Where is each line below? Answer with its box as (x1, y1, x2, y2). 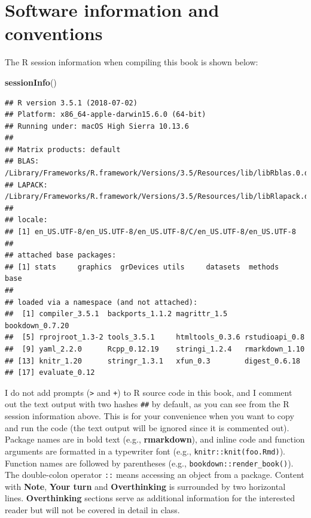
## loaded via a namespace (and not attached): (5, 298, 198, 307)
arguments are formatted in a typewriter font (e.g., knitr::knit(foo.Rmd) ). (5, 444, 285, 457)
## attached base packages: (5, 251, 117, 260)
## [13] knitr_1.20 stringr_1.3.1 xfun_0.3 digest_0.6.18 (5, 356, 300, 365)
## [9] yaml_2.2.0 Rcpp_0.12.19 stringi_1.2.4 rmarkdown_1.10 (5, 344, 305, 353)
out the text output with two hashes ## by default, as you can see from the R (5, 398, 289, 410)
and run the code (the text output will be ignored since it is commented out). (5, 421, 289, 434)
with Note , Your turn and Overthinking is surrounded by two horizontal (5, 480, 286, 492)
